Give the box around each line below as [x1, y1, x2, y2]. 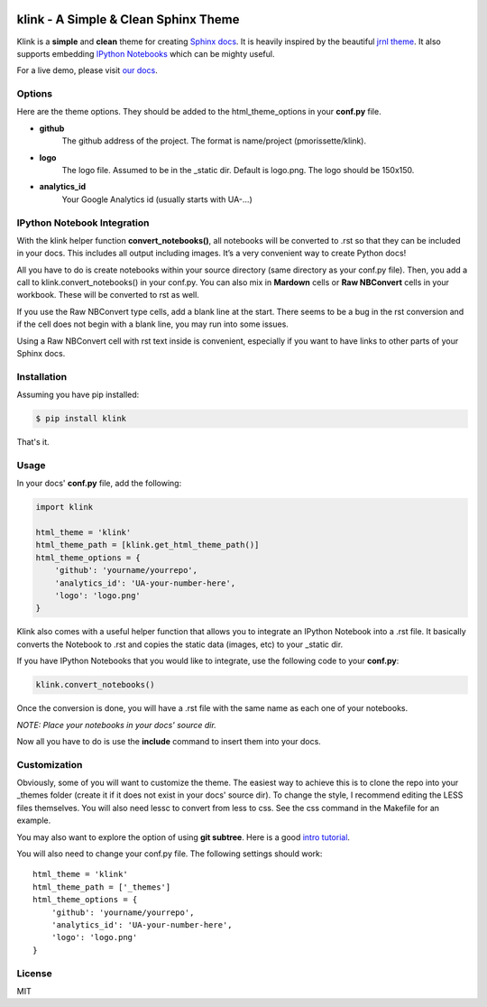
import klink [35, 502, 94, 513]
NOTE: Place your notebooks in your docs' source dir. [16, 719, 216, 730]
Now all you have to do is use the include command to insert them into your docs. [16, 735, 322, 746]
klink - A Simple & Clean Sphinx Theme [16, 12, 240, 27]
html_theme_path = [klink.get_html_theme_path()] [35, 540, 260, 550]
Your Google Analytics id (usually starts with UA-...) [61, 194, 253, 205]
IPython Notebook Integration [16, 217, 150, 229]
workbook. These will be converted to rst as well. [16, 290, 200, 300]
